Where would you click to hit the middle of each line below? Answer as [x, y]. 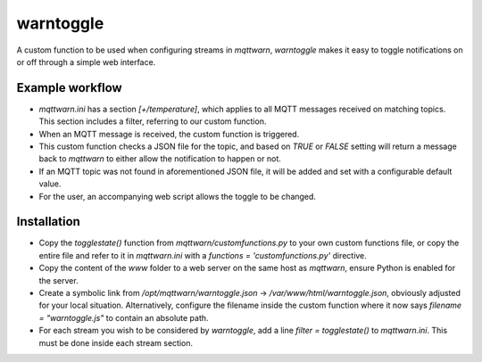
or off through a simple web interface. [86, 62]
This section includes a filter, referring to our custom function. [153, 121]
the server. [59, 280]
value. [50, 184]
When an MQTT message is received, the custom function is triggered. [169, 134]
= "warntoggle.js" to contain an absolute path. [124, 317]
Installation [48, 222]
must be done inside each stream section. [116, 342]
